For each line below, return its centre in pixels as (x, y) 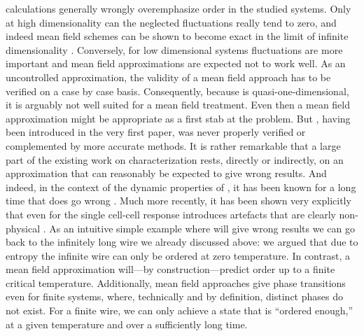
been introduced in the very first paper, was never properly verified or (156, 132)
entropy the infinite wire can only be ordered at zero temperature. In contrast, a (178, 255)
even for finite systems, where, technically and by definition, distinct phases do (174, 296)
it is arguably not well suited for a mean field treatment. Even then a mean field (178, 105)
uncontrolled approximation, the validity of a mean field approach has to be (168, 77)
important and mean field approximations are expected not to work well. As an (176, 63)
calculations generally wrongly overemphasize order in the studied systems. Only (178, 8)
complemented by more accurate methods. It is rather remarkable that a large (173, 145)
